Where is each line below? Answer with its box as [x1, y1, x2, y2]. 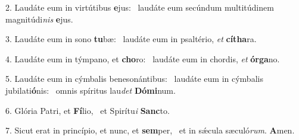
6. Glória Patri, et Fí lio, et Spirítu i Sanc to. [5, 104, 170, 116]
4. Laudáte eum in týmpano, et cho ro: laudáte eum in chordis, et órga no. [5, 52, 280, 65]
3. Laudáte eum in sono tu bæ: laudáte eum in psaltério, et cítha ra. [5, 33, 257, 45]
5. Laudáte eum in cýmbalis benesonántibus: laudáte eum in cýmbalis [5, 72, 263, 85]
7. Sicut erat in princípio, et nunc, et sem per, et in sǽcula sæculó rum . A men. [5, 124, 295, 136]
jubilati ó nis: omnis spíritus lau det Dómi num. [5, 84, 176, 96]
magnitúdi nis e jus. [5, 12, 73, 25]
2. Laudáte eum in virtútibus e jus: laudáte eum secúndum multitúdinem [5, 1, 274, 13]
